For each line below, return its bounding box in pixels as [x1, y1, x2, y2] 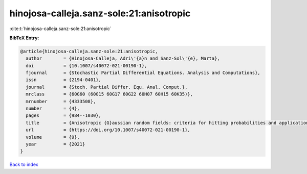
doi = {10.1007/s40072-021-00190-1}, [26, 63, 147, 68]
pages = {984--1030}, [26, 113, 102, 118]
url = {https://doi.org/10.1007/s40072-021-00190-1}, [26, 127, 190, 133]
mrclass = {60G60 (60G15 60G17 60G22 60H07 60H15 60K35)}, [26, 91, 193, 97]
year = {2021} [26, 141, 85, 147]
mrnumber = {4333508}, [26, 98, 96, 104]
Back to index [9, 161, 38, 168]
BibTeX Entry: [9, 35, 39, 41]
